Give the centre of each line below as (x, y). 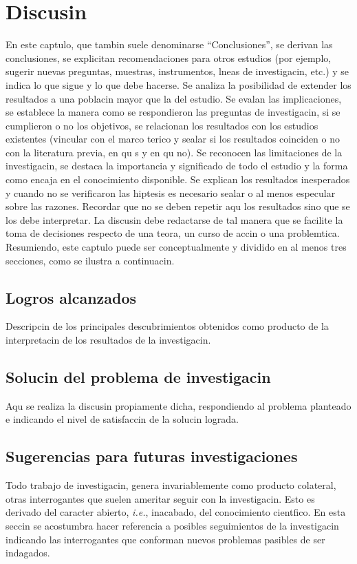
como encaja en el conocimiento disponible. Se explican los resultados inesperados (178, 179)
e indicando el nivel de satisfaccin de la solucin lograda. (122, 419)
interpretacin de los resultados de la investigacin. (108, 340)
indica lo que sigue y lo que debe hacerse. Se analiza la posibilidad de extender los (178, 84)
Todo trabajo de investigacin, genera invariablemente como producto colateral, (171, 485)
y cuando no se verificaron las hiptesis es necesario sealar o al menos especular (171, 192)
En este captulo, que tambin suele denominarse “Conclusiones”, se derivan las (169, 44)
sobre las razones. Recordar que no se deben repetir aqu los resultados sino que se (178, 206)
